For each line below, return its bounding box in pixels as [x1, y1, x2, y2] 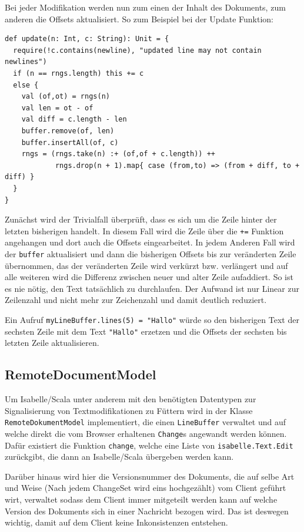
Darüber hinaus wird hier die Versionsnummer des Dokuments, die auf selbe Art [5, 470, 295, 482]
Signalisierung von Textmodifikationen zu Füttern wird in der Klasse [5, 404, 253, 416]
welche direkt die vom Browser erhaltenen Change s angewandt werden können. [5, 427, 287, 439]
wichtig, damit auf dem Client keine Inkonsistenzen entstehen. [5, 516, 228, 528]
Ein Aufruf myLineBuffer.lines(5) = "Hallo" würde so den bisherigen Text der [5, 313, 299, 325]
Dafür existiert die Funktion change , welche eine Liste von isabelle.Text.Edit [5, 439, 293, 451]
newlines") [5, 58, 47, 66]
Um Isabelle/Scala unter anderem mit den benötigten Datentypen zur [5, 393, 256, 405]
